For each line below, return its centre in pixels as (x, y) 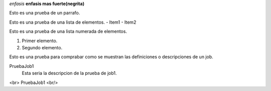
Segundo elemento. (42, 47)
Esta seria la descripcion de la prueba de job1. (70, 73)
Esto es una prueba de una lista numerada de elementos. (68, 31)
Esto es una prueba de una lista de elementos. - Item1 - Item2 (73, 22)
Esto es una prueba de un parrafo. (45, 13)
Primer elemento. (40, 41)
